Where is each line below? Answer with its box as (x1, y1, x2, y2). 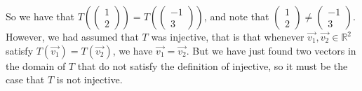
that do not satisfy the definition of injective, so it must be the (77, 58, 348, 73)
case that (6, 72, 45, 87)
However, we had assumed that (6, 29, 139, 43)
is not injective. (56, 72, 123, 87)
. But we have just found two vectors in (186, 43, 356, 57)
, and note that (203, 9, 269, 23)
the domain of (6, 58, 66, 73)
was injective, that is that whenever (151, 29, 304, 43)
